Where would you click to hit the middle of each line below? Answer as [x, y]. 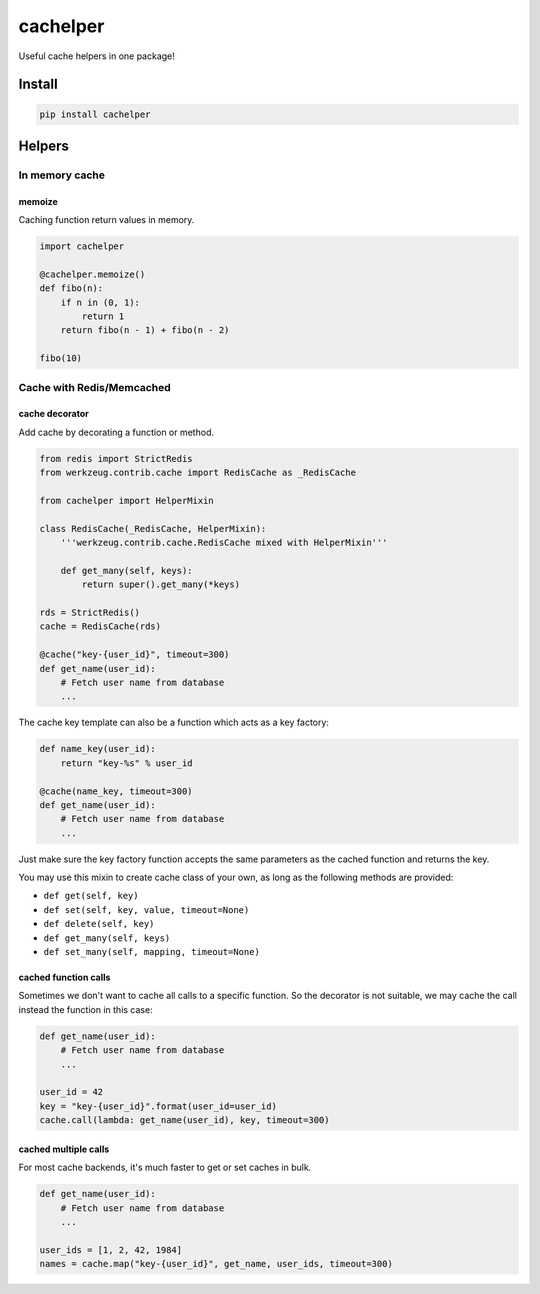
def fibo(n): [71, 288]
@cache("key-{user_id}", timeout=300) [134, 654]
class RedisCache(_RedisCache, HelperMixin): [153, 528]
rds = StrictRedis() [89, 613]
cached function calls [64, 977]
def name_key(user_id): [98, 749]
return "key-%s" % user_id [127, 763]
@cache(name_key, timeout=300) [116, 791]
